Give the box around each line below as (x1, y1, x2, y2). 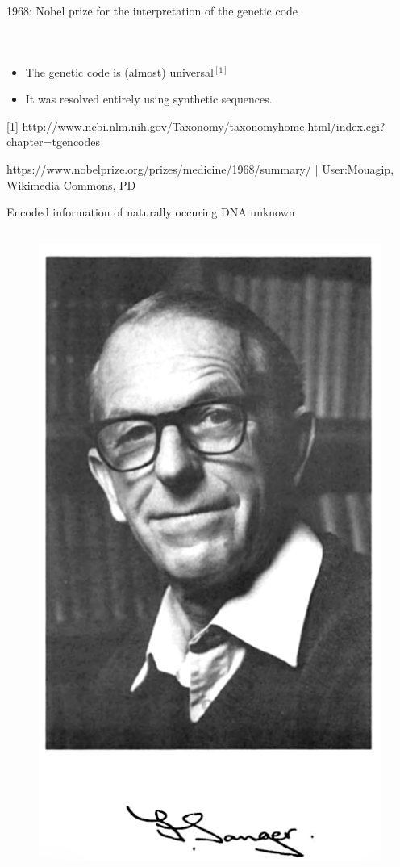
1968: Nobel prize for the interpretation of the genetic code (6, 2, 298, 19)
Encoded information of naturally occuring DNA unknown (6, 203, 295, 220)
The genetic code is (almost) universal (25, 63, 214, 80)
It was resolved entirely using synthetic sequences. (25, 90, 273, 107)
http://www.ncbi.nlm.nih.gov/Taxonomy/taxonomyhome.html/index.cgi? (22, 117, 385, 134)
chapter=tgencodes (6, 133, 101, 150)
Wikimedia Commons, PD (6, 176, 136, 193)
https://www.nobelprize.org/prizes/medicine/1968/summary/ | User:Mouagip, (6, 160, 394, 177)
